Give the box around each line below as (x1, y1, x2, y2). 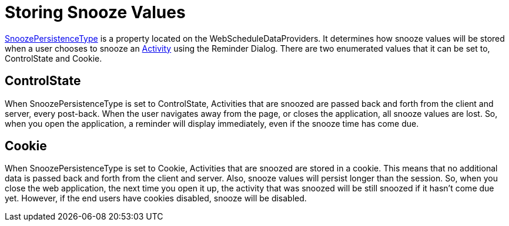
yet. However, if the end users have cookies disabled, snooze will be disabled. (5, 193, 307, 204)
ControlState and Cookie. (5, 53, 102, 63)
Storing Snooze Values (5, 2, 186, 22)
